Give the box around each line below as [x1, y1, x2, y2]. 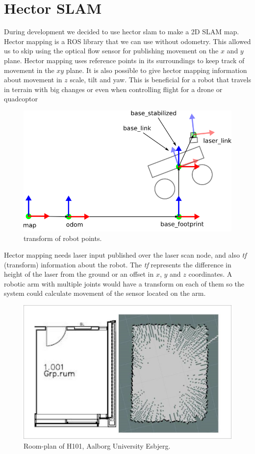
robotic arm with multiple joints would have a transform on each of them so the [4, 278, 244, 288]
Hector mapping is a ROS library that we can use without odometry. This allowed [4, 36, 251, 46]
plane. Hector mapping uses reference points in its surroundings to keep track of [4, 55, 245, 65]
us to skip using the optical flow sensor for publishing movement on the [4, 46, 219, 56]
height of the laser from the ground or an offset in [4, 269, 154, 279]
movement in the [4, 65, 54, 75]
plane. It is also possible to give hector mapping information [66, 65, 247, 75]
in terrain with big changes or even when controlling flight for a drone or [4, 84, 223, 94]
